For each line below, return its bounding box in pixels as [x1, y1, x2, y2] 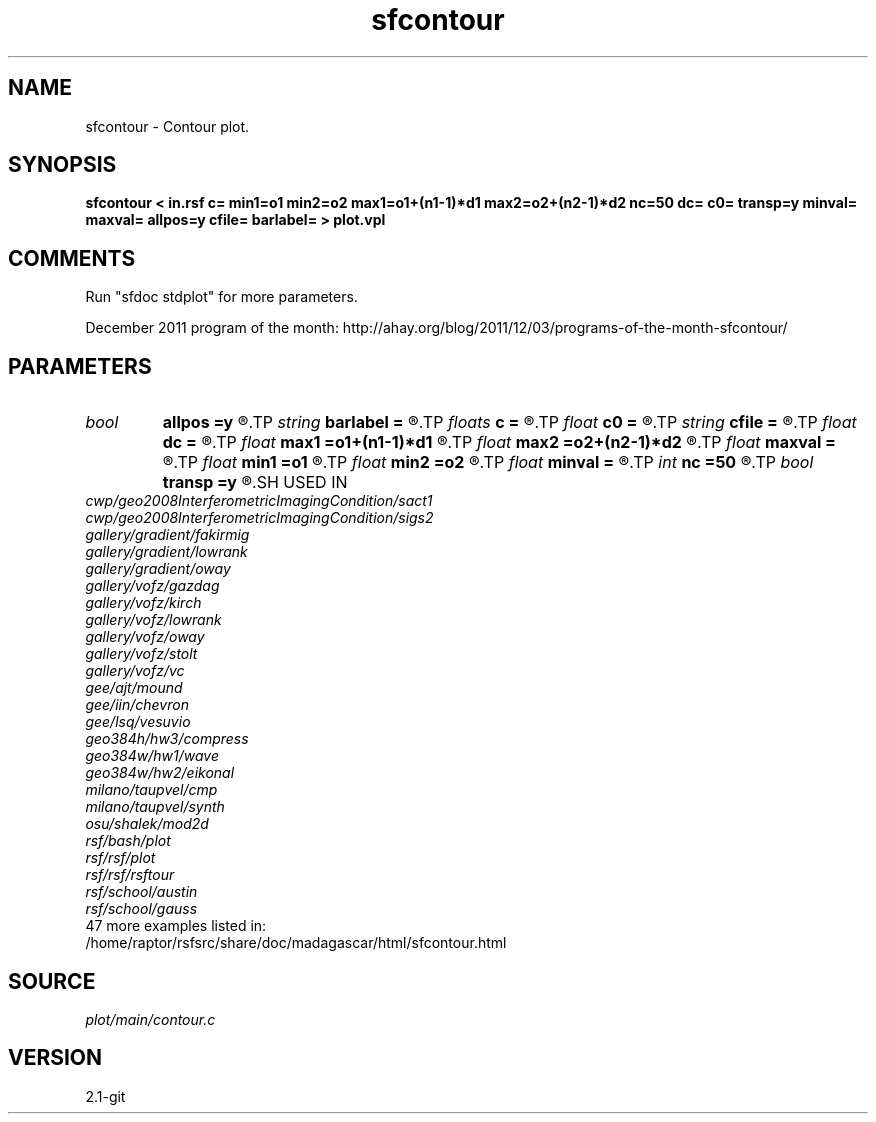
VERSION [8, 1045, 103, 1071]
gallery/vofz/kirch [85, 594, 202, 612]
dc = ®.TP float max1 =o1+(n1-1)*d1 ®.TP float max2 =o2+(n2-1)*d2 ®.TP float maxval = [162, 432, 836, 453]
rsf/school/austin [85, 883, 198, 901]
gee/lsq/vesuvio [85, 713, 191, 731]
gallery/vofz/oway [85, 628, 205, 646]
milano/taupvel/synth [85, 798, 225, 816]
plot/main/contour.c [85, 1010, 216, 1028]
